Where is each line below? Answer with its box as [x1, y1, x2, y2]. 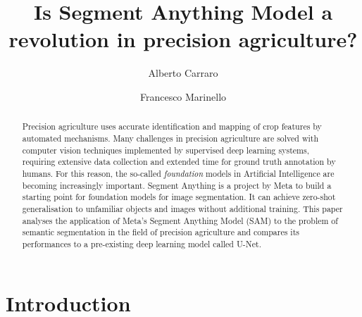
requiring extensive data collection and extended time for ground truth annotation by [22, 156, 336, 168]
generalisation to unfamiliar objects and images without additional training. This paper [22, 202, 343, 214]
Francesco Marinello [139, 89, 227, 104]
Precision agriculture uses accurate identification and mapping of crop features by [22, 120, 322, 132]
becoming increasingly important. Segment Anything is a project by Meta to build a [22, 179, 332, 191]
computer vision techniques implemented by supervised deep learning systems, [22, 144, 309, 156]
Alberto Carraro [148, 66, 218, 80]
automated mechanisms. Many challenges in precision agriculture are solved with [22, 132, 319, 144]
